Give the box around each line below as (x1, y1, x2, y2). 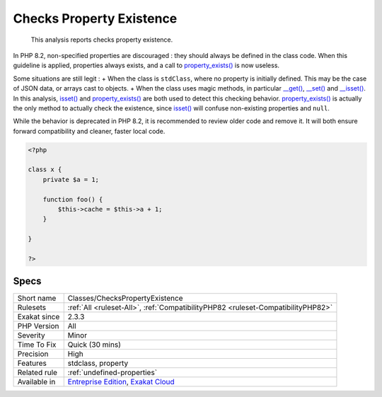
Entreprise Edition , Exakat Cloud (67, 377, 175, 387)
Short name (17, 294, 57, 304)
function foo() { (42, 195, 103, 203)
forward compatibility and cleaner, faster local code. (13, 127, 166, 135)
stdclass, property (67, 358, 129, 368)
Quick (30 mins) (67, 340, 122, 350)
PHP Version (17, 321, 59, 331)
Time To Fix (17, 340, 57, 350)
